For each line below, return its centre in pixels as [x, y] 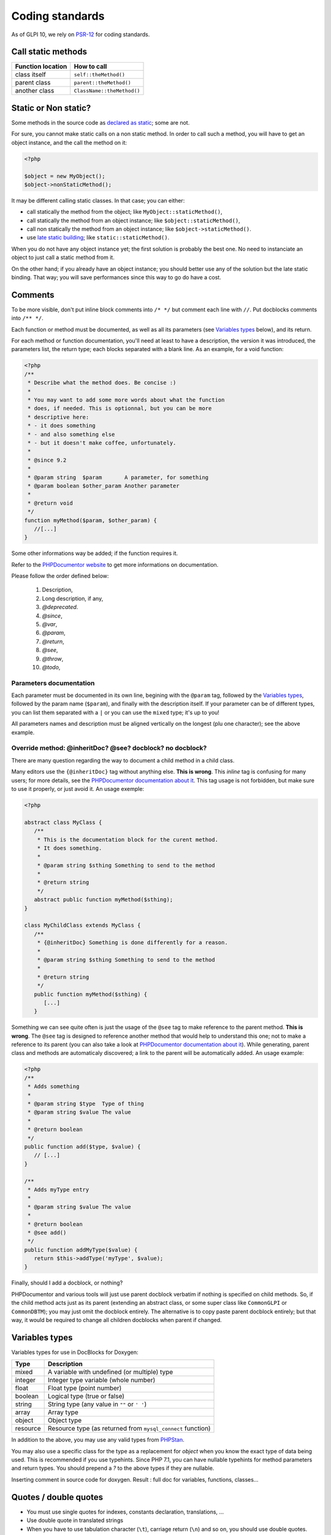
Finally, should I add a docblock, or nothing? [67, 1283]
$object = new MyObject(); [65, 176]
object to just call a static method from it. [63, 257]
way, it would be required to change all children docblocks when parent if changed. [116, 1320]
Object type [65, 1420]
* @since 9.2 [47, 460]
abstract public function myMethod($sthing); [104, 900]
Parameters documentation [53, 683]
